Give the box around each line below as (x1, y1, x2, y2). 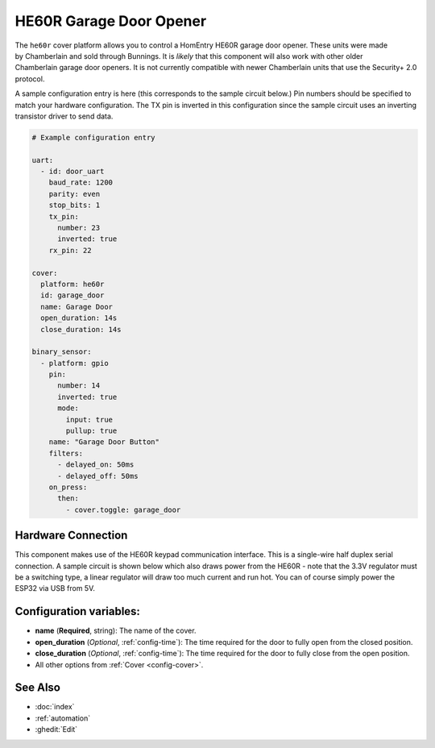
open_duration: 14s (40, 314, 118, 322)
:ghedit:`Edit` (35, 725, 78, 734)
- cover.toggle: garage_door (65, 505, 181, 514)
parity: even (48, 189, 101, 198)
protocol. (14, 73, 45, 84)
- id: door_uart (40, 167, 105, 177)
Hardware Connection (14, 529, 128, 542)
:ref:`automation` (35, 713, 91, 723)
